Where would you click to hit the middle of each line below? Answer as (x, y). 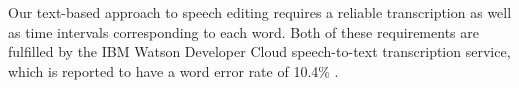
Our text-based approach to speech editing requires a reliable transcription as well (260, 12)
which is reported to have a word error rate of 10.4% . (173, 70)
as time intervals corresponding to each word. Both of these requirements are (243, 31)
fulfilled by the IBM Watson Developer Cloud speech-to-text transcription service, (259, 51)
